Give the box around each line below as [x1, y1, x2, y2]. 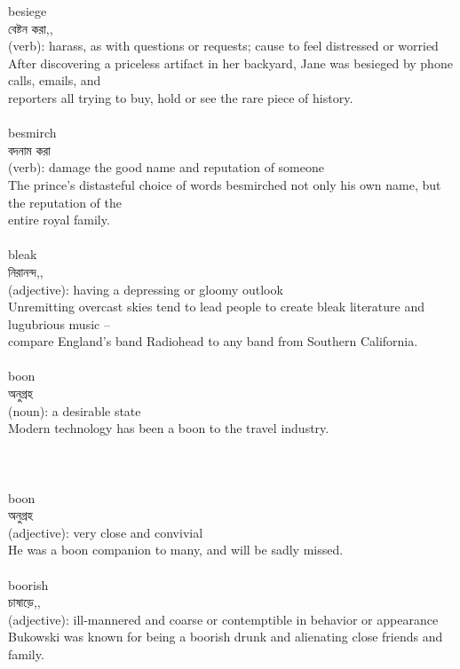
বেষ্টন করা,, [8, 19, 53, 37]
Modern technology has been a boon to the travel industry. [8, 419, 329, 437]
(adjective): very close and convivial [8, 523, 203, 541]
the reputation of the [8, 193, 123, 211]
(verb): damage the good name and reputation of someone [8, 158, 324, 177]
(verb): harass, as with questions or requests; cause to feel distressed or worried [8, 36, 439, 55]
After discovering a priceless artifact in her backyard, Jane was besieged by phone [8, 53, 453, 72]
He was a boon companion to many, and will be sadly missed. [8, 540, 344, 559]
